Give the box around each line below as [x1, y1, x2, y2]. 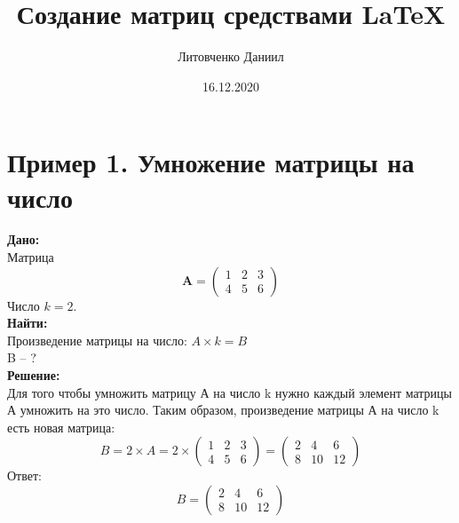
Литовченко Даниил [178, 47, 284, 66]
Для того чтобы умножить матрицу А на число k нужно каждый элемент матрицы [7, 383, 452, 401]
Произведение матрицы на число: [7, 330, 187, 349]
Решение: [7, 366, 60, 384]
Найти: [7, 313, 48, 332]
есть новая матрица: [7, 417, 115, 436]
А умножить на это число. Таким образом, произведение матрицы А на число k [7, 400, 439, 419]
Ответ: [7, 466, 42, 485]
